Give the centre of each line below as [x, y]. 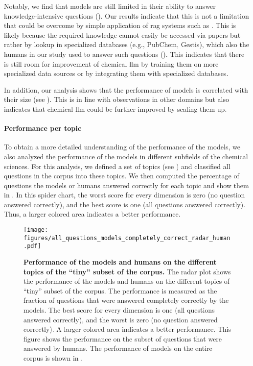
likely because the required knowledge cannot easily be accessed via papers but [122, 35]
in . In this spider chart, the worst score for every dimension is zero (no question [125, 195]
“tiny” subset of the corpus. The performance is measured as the [120, 290]
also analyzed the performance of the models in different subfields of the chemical [126, 156]
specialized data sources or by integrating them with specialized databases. [116, 73]
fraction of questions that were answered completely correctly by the [126, 300]
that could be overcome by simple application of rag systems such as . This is [120, 25]
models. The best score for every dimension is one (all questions [119, 310]
